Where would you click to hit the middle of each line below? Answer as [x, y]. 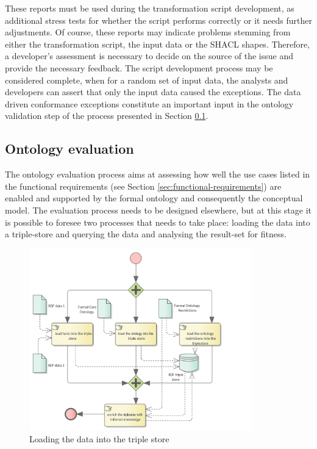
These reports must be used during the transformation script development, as [150, 8]
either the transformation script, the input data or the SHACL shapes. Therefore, [158, 44]
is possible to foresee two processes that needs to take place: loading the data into [158, 222]
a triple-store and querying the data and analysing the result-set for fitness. [146, 234]
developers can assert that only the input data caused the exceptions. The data [153, 92]
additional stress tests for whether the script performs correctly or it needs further [158, 20]
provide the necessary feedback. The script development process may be [139, 67]
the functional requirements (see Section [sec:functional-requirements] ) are [143, 186]
